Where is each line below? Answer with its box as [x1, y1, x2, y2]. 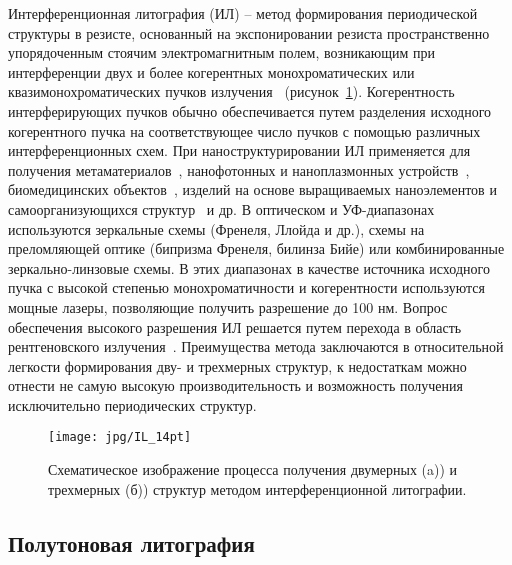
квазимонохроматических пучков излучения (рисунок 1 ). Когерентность [8, 81, 455, 102]
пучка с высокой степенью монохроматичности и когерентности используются [8, 277, 485, 298]
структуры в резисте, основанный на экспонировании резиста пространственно [8, 22, 490, 43]
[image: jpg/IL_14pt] [48, 430, 192, 445]
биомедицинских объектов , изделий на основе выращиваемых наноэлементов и [8, 179, 497, 200]
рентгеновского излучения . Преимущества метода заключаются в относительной [8, 336, 504, 357]
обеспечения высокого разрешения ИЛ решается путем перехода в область [8, 316, 462, 337]
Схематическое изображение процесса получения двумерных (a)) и [48, 459, 458, 480]
